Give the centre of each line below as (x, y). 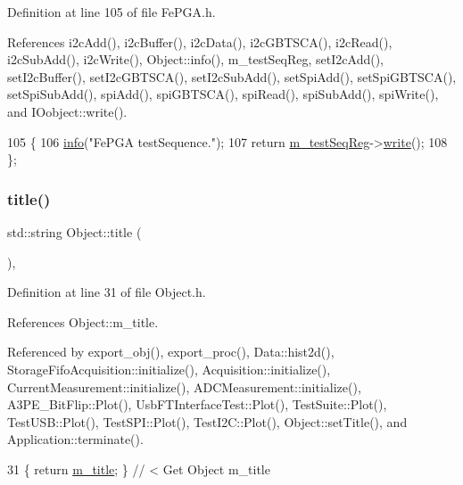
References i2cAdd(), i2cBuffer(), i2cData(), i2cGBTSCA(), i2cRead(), (200, 41)
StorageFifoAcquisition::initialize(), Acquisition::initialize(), (169, 369)
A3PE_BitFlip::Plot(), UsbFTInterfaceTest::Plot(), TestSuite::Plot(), (197, 404)
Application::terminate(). (75, 439)
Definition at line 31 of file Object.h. (107, 292)
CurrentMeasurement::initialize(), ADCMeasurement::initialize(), (184, 386)
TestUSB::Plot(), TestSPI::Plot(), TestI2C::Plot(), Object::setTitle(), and (207, 421)
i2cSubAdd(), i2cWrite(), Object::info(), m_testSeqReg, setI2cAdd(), (195, 59)
